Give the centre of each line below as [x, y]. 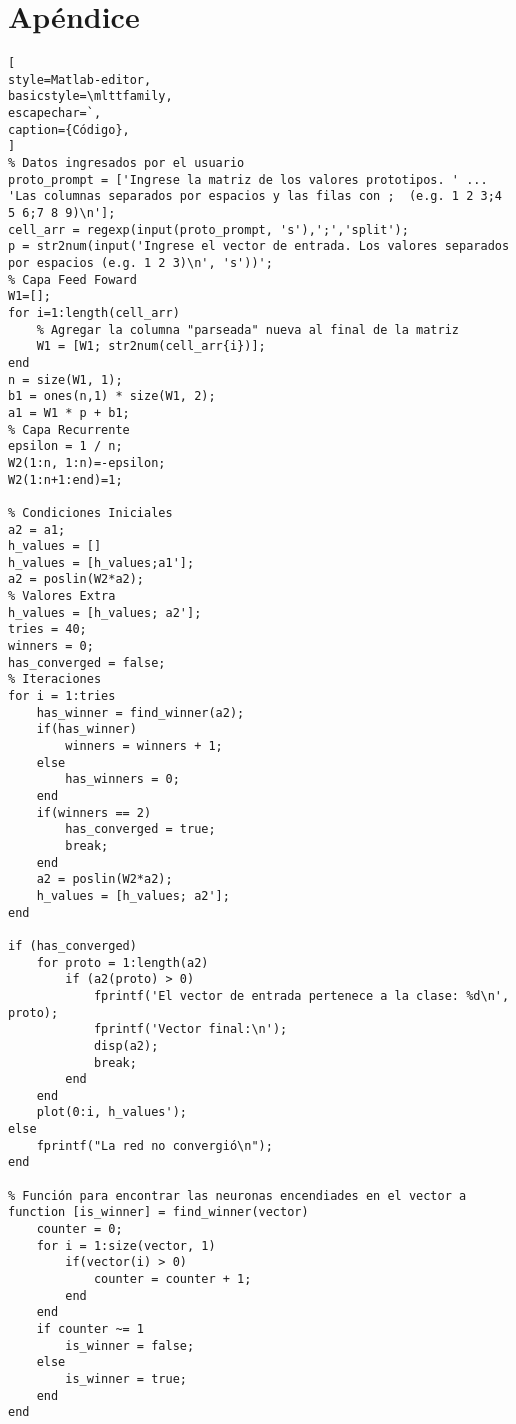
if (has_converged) [72, 945]
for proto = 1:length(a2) [122, 962]
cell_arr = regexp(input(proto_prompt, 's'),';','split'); [208, 229]
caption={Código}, [69, 129]
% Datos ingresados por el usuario [126, 163]
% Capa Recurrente [69, 429]
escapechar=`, [55, 113]
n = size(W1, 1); [65, 379]
